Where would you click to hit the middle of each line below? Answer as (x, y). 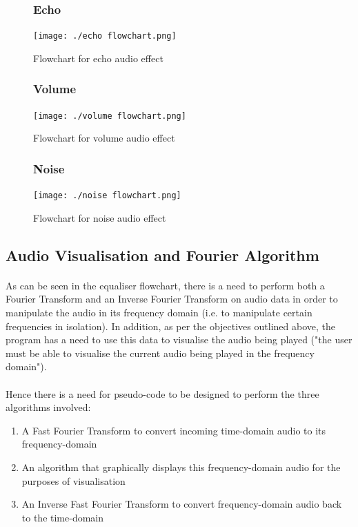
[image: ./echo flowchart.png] (105, 36)
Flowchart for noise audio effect (100, 217)
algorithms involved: (48, 407)
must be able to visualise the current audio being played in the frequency (160, 353)
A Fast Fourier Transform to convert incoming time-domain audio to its (174, 430)
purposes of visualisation (73, 480)
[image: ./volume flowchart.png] (110, 116)
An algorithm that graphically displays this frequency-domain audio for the (181, 467)
